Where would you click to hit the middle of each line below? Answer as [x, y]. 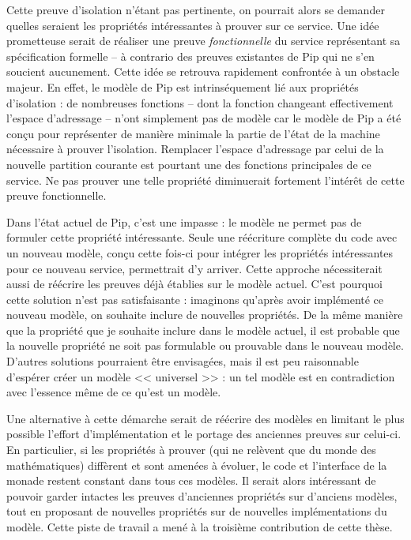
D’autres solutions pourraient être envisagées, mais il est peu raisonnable [183, 361]
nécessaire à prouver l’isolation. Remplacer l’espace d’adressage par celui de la [195, 149]
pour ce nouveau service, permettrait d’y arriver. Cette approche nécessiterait [194, 268]
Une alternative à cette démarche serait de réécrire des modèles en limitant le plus [205, 418]
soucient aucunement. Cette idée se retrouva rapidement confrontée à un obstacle [203, 71]
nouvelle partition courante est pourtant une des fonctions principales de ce [189, 164]
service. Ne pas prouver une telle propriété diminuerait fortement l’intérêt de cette [205, 180]
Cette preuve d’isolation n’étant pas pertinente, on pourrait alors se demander [196, 9]
